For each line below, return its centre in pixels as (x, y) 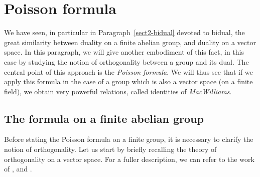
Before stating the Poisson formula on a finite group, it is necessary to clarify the (129, 139)
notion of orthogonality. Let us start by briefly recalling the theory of (110, 149)
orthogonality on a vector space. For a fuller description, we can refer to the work (129, 159)
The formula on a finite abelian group (104, 118)
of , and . (18, 169)
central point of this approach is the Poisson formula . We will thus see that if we (128, 71)
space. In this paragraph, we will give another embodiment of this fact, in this (124, 52)
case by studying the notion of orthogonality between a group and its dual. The (126, 61)
